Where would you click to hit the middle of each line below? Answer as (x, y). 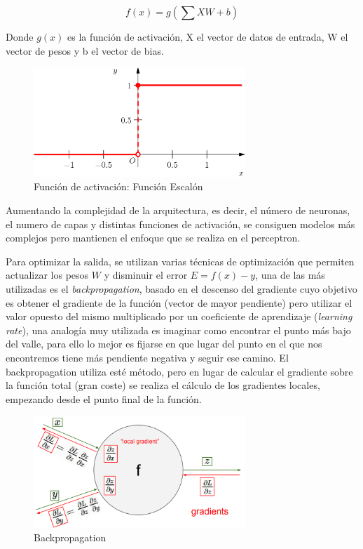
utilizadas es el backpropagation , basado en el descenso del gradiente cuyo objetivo (181, 289)
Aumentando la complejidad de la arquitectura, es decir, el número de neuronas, (178, 210)
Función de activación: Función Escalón (118, 186)
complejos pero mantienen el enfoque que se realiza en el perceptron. (153, 238)
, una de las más (290, 275)
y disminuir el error (146, 275)
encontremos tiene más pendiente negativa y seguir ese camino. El (147, 357)
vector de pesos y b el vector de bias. (85, 50)
